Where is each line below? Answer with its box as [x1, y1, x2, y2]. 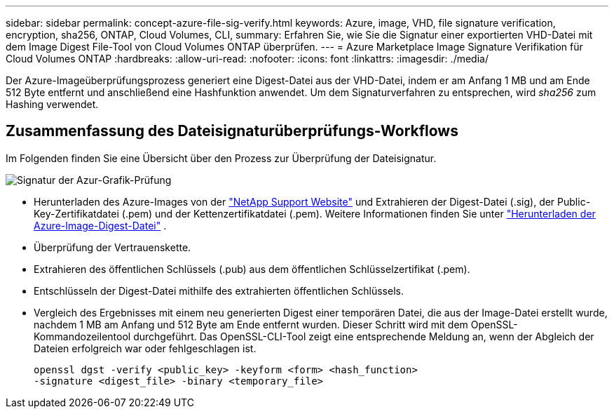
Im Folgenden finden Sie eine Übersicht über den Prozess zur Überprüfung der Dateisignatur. [6, 152, 437, 164]
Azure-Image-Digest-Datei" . [34, 219, 167, 232]
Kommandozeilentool [34, 330, 131, 342]
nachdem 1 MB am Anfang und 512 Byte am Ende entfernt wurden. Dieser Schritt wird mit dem [34, 318, 468, 330]
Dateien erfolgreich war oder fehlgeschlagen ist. [34, 342, 257, 354]
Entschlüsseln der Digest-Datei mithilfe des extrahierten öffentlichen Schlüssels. [34, 284, 404, 297]
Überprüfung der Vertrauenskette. [34, 241, 191, 253]
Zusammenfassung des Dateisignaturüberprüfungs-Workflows [6, 122, 458, 140]
